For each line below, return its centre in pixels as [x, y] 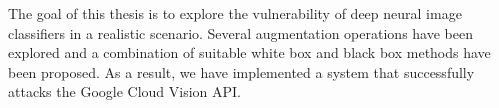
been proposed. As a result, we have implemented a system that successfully [241, 71]
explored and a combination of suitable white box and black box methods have [249, 52]
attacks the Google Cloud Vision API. [125, 91]
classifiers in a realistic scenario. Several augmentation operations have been [240, 32]
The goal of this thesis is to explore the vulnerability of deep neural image [235, 13]
